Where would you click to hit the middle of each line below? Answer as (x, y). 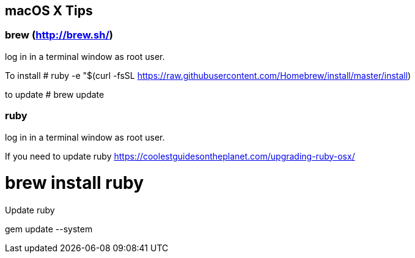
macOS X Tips (49, 11)
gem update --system (49, 229)
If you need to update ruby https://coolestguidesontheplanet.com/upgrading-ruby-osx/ (180, 156)
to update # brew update (55, 94)
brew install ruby (75, 183)
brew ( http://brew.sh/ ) (59, 35)
